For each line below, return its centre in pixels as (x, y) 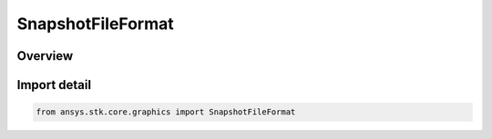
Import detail (54, 85)
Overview (45, 56)
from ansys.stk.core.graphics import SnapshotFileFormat (166, 112)
